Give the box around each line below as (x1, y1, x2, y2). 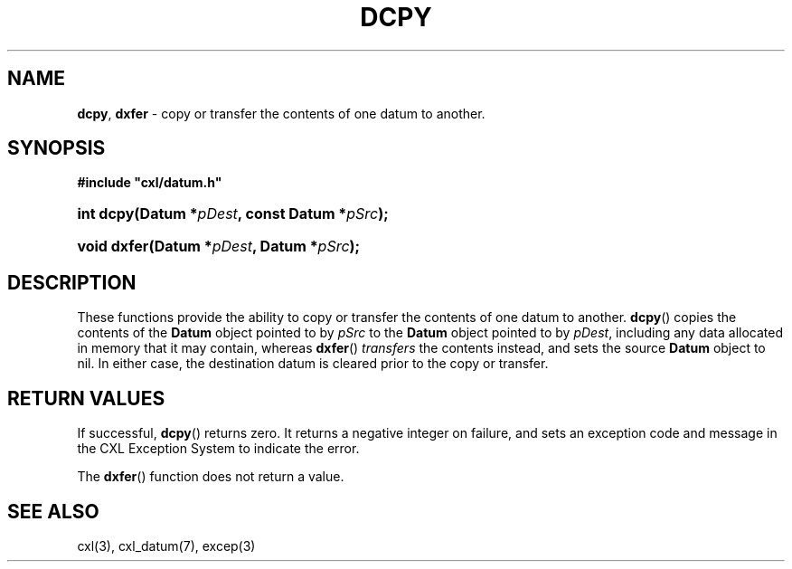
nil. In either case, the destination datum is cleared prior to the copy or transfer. (77, 356, 549, 372)
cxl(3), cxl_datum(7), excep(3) (77, 537, 256, 554)
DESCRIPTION (7, 270, 137, 294)
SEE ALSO (7, 499, 99, 523)
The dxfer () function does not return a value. (77, 469, 344, 485)
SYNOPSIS (7, 137, 106, 160)
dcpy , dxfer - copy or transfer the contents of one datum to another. (77, 105, 486, 121)
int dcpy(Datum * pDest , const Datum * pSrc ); (77, 204, 389, 223)
